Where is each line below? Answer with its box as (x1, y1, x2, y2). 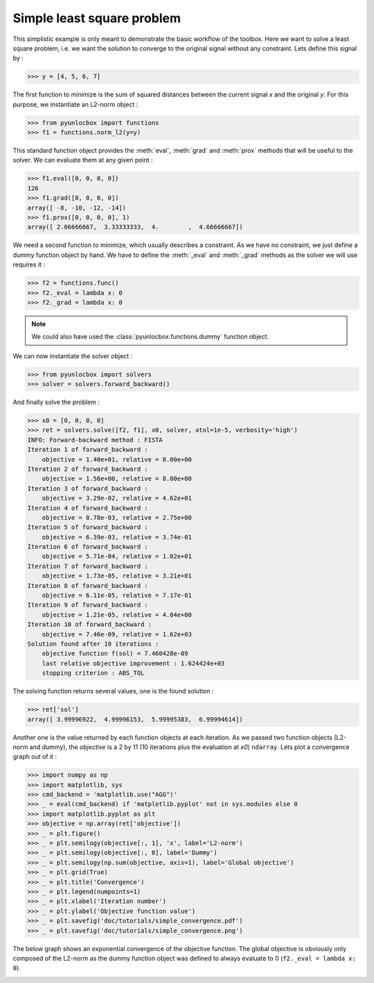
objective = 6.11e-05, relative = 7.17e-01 (42, 591, 192, 600)
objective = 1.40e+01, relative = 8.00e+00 (42, 455, 192, 463)
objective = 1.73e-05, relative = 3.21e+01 (42, 572, 192, 580)
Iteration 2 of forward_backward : (27, 465, 148, 473)
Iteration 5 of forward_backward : (27, 523, 148, 531)
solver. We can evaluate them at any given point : (12, 156, 153, 165)
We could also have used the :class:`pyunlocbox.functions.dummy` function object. (31, 333, 269, 341)
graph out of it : (12, 753, 57, 761)
